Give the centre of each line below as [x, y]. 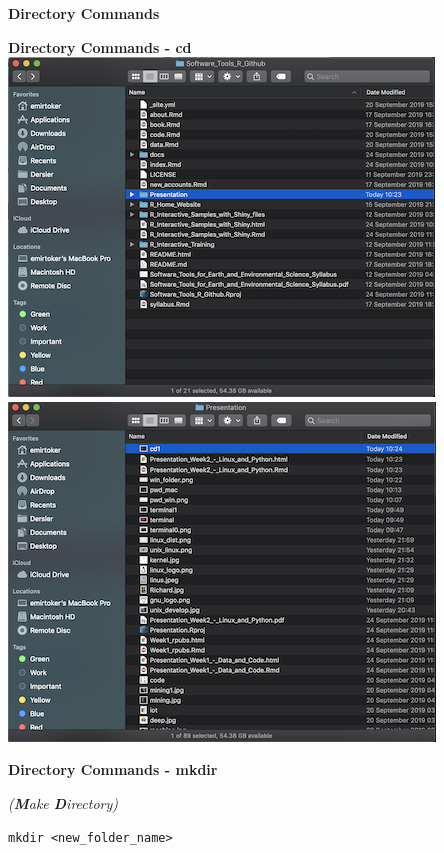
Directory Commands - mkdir [113, 769]
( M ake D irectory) [63, 802]
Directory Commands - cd [100, 46]
